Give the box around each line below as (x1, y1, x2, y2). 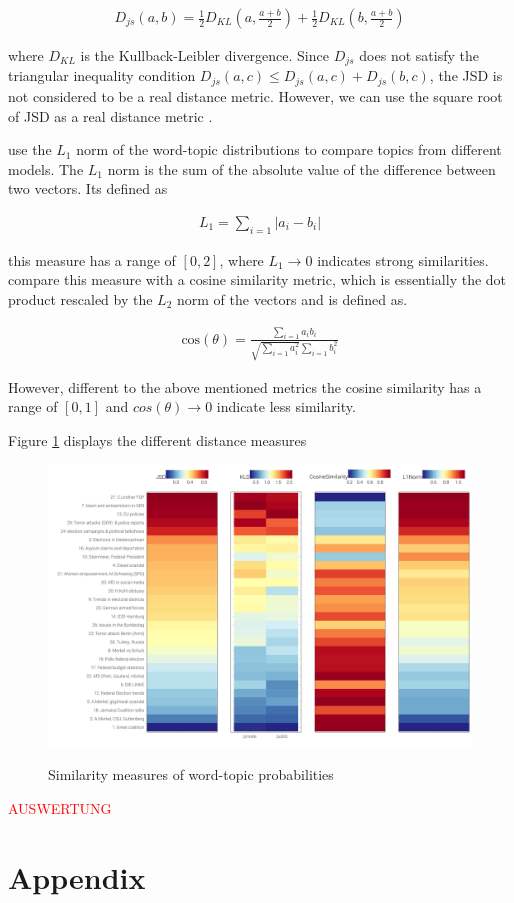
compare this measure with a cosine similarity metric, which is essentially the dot (8, 269, 507, 290)
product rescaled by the (8, 288, 153, 309)
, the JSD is (429, 65, 503, 86)
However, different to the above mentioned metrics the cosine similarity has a (8, 376, 482, 397)
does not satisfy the (359, 45, 479, 66)
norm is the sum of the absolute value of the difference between (107, 158, 496, 179)
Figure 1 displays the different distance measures (8, 429, 307, 450)
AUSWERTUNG (8, 797, 112, 818)
